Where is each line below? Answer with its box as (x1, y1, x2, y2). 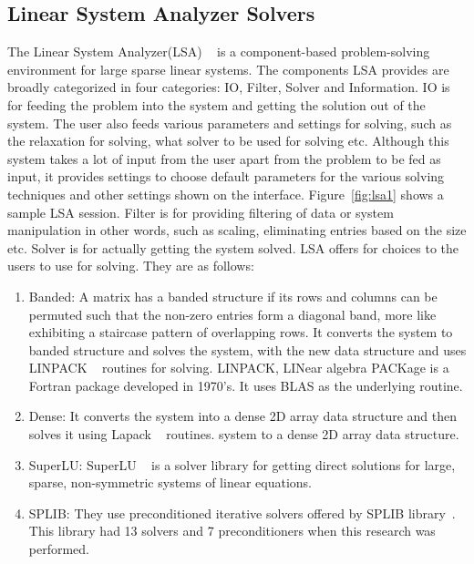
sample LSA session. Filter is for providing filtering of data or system (7, 202, 394, 221)
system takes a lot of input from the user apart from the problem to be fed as (7, 149, 441, 168)
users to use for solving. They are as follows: (7, 256, 254, 275)
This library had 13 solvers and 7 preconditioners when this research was (28, 521, 436, 540)
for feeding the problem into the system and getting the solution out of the (7, 95, 426, 114)
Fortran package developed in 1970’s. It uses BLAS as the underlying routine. (28, 375, 463, 395)
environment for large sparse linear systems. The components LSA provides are (7, 59, 449, 78)
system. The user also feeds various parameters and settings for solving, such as (7, 113, 452, 132)
